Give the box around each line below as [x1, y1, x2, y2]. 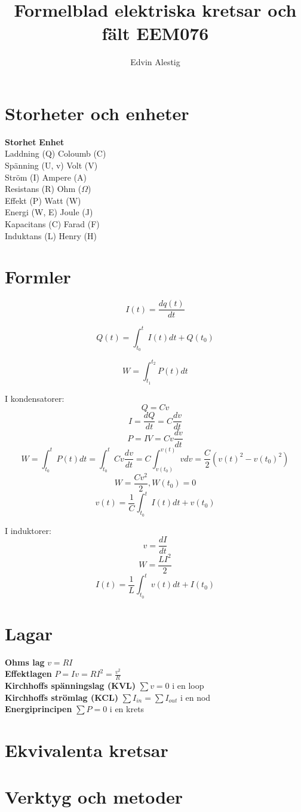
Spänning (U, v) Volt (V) [5, 159, 98, 172]
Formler [5, 264, 71, 289]
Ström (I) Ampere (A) [5, 170, 87, 183]
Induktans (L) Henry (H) [5, 229, 97, 242]
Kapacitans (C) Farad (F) [5, 218, 100, 230]
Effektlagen [5, 667, 52, 680]
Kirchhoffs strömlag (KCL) [5, 691, 118, 703]
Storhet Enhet [5, 135, 64, 148]
